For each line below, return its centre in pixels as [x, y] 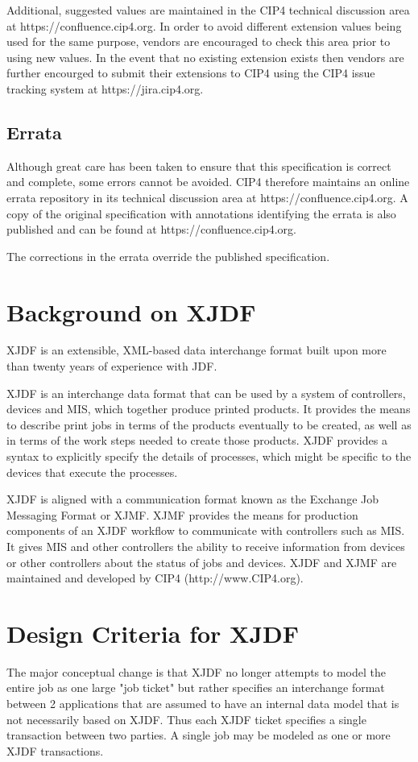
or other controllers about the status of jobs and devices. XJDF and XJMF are [202, 562]
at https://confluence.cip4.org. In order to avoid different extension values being [204, 25]
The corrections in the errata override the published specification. [168, 256]
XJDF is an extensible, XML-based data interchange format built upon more [197, 350]
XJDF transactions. [55, 750]
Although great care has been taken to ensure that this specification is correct [199, 166]
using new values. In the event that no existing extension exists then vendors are [205, 57]
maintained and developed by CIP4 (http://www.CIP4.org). [155, 578]
